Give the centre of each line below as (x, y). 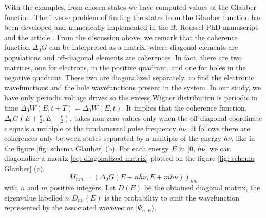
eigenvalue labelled (33, 197)
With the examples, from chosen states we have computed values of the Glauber (130, 7)
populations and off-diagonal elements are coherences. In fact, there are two (123, 57)
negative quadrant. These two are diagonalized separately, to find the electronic (129, 77)
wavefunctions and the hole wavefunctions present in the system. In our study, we (132, 87)
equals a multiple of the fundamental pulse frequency (93, 128)
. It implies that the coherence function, (184, 107)
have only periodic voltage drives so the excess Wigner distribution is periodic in (131, 97)
